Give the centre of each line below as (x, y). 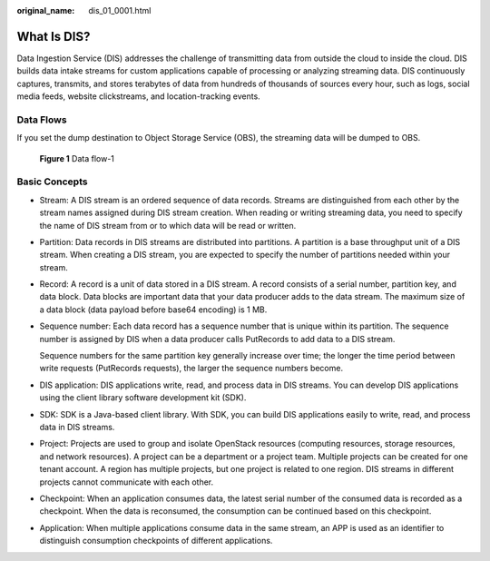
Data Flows (42, 120)
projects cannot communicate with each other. (127, 482)
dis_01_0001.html (120, 10)
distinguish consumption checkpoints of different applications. (156, 541)
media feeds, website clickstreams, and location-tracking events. (138, 96)
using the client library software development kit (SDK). (143, 398)
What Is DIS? (54, 36)
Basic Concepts (52, 182)
